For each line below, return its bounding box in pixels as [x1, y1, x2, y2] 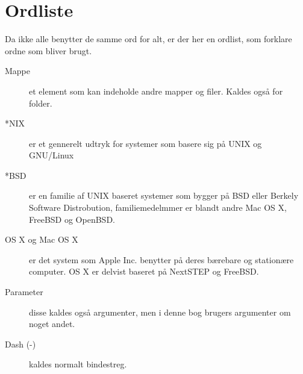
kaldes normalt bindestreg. [29, 358, 127, 370]
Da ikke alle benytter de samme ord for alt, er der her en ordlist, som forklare [5, 33, 292, 45]
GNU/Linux [29, 149, 74, 161]
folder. [29, 96, 52, 109]
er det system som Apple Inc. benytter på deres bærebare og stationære [29, 253, 294, 266]
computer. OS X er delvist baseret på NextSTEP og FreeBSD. [29, 265, 259, 278]
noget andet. [29, 317, 75, 330]
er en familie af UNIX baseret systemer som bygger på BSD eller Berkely [29, 189, 299, 202]
